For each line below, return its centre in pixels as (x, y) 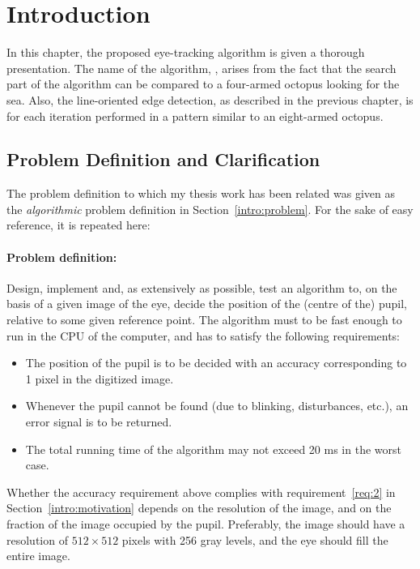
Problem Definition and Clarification (163, 159)
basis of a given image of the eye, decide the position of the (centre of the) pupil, (207, 304)
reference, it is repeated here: (78, 225)
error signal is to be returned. (99, 422)
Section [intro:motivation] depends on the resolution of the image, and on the (199, 508)
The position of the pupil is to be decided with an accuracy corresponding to (216, 363)
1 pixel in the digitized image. (100, 378)
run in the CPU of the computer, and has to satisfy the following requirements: (204, 335)
